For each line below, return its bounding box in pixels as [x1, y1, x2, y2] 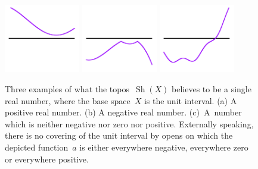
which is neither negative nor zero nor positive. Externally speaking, [5, 117, 254, 130]
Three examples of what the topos [5, 82, 130, 95]
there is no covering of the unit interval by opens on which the [5, 129, 233, 142]
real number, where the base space [5, 94, 130, 107]
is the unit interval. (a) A [144, 94, 237, 107]
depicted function [5, 140, 69, 153]
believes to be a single [172, 82, 251, 95]
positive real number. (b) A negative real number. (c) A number [5, 106, 242, 118]
